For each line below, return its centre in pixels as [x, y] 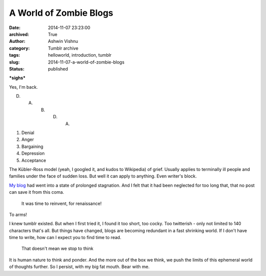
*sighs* [17, 78]
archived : [19, 34]
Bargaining [33, 146]
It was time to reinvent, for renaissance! [62, 203]
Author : [17, 41]
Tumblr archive [63, 48]
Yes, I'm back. [23, 87]
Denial [28, 133]
